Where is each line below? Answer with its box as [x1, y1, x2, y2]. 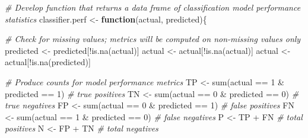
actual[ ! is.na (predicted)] [5, 56, 91, 68]
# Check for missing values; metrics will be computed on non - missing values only [5, 33, 301, 45]
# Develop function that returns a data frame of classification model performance [5, 1, 301, 13]
